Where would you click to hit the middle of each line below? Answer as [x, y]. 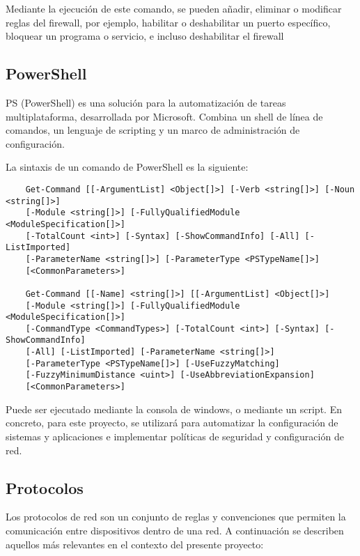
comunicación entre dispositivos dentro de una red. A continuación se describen [175, 530]
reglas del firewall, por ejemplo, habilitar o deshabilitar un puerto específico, [168, 22]
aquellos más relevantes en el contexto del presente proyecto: [135, 544]
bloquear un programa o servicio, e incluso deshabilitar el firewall [145, 36]
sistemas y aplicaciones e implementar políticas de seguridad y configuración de [175, 436]
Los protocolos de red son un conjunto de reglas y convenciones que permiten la [176, 517]
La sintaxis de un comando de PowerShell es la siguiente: [127, 167]
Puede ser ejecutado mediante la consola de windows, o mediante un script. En [174, 409]
